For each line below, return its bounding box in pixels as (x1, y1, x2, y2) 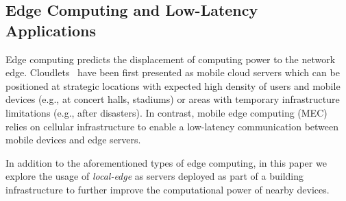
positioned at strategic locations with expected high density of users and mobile (5, 78, 341, 93)
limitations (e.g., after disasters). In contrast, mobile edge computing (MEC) (5, 105, 328, 119)
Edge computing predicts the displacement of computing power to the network (5, 51, 336, 66)
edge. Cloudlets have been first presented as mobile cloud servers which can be (5, 65, 340, 80)
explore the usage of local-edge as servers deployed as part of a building (5, 169, 304, 183)
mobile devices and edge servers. (5, 132, 141, 147)
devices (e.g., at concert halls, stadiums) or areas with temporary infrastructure (5, 92, 340, 106)
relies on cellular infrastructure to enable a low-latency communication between (5, 119, 339, 133)
